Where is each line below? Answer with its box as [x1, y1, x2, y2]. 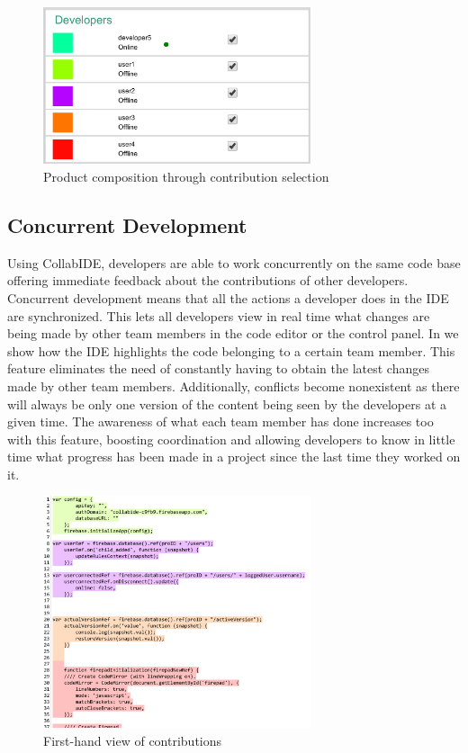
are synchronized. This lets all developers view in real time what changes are [7, 306, 430, 325]
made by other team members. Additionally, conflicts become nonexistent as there [7, 376, 460, 395]
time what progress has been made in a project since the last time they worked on [7, 447, 461, 466]
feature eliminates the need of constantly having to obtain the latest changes [7, 359, 429, 378]
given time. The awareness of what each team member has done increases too [7, 412, 434, 431]
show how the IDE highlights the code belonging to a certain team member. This [7, 341, 455, 360]
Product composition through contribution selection [43, 166, 329, 185]
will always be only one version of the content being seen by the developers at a [7, 394, 447, 413]
